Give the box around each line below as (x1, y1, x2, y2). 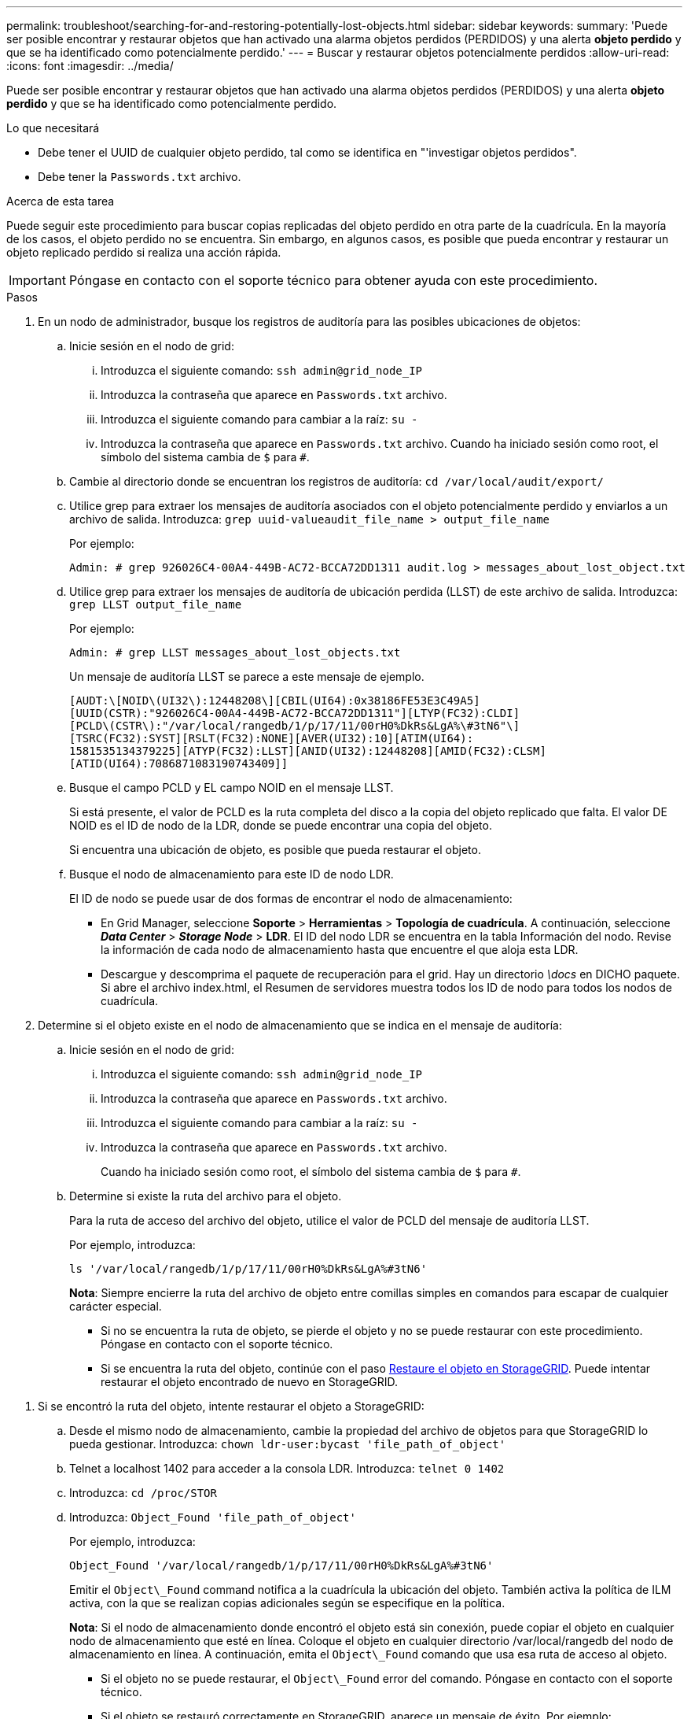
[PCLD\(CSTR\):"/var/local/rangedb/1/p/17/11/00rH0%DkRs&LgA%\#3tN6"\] (69, 719, 520, 732)
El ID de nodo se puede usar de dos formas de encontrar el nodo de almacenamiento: (69, 892, 513, 905)
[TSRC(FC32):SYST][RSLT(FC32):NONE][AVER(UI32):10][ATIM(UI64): (69, 732, 474, 745)
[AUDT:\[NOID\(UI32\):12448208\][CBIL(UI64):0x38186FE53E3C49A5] (69, 694, 480, 707)
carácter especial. (69, 1299, 162, 1313)
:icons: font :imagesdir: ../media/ (6, 59, 174, 72)
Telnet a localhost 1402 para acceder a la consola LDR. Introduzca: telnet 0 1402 (69, 1462, 505, 1475)
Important (9, 272, 66, 288)
